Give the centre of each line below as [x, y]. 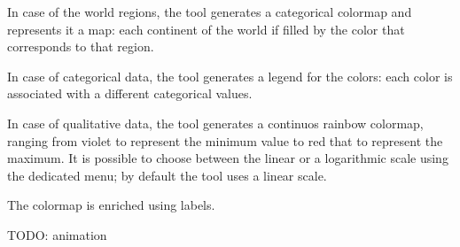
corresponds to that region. [81, 46]
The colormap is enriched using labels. [111, 205]
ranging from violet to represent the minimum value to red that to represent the [225, 140]
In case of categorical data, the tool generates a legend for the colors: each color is [230, 76]
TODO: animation [57, 234]
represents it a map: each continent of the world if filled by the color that [206, 29]
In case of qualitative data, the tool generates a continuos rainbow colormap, [215, 123]
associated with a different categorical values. [130, 93]
